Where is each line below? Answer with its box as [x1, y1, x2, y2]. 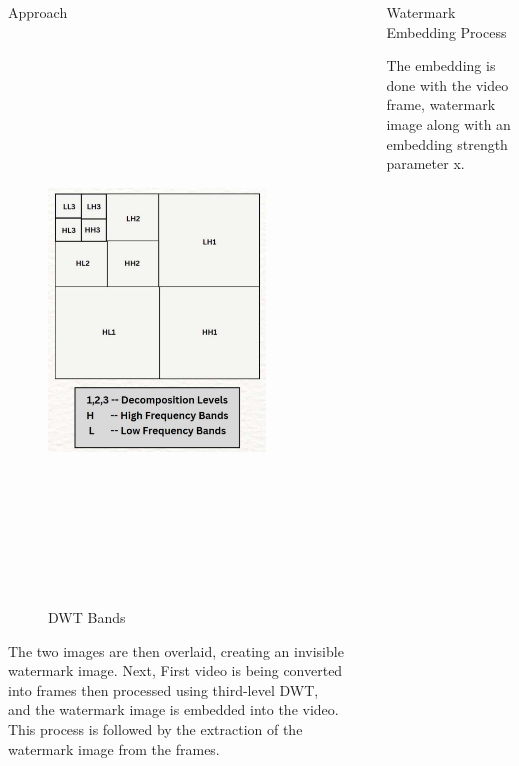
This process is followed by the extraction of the [8, 719, 303, 740]
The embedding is [386, 55, 496, 76]
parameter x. [386, 153, 465, 174]
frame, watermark [386, 94, 496, 115]
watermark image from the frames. [8, 738, 220, 759]
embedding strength [386, 133, 508, 154]
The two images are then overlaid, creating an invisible [8, 640, 344, 661]
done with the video [386, 74, 509, 95]
